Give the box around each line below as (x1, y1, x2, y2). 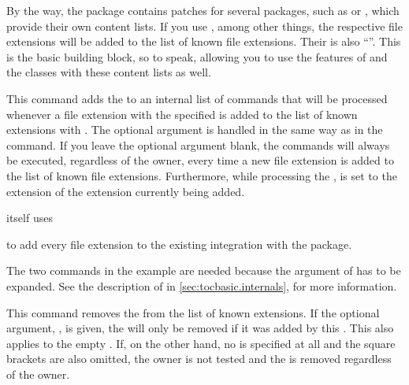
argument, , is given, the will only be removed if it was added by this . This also (6, 320, 394, 336)
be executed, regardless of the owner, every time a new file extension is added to (6, 152, 394, 168)
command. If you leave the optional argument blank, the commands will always (6, 136, 390, 153)
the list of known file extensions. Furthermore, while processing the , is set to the (6, 167, 397, 183)
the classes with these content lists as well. (6, 64, 211, 80)
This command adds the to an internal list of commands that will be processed (6, 90, 388, 106)
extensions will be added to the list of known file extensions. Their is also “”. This (6, 33, 401, 50)
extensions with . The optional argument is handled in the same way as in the (6, 121, 383, 138)
